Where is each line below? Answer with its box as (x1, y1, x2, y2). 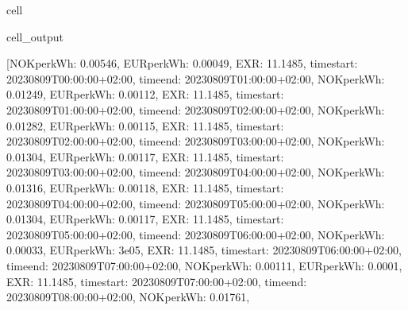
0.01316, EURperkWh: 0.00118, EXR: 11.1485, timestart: (6, 179, 284, 196)
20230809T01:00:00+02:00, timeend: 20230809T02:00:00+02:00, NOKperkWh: (6, 101, 385, 118)
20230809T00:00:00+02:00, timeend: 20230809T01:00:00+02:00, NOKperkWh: (6, 70, 385, 87)
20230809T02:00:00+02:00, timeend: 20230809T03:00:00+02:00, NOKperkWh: (6, 133, 385, 149)
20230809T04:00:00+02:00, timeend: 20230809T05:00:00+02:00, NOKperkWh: (6, 195, 385, 211)
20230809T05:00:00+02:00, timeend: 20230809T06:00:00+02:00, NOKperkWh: (6, 226, 385, 242)
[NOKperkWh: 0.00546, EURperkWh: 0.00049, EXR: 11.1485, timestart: (6, 55, 358, 72)
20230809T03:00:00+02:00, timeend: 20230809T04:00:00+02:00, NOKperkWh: (6, 164, 385, 180)
